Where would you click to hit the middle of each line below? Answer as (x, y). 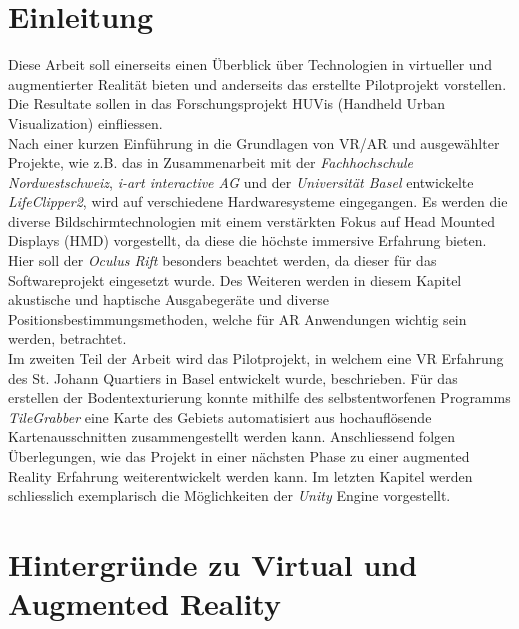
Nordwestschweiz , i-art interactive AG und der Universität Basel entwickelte (241, 181)
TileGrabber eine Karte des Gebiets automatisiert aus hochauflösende (220, 416)
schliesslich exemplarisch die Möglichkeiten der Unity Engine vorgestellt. (229, 495)
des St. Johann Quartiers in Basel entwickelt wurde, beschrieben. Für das (233, 377)
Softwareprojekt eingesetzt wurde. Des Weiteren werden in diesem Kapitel (235, 279)
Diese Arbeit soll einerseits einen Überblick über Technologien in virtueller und (250, 64)
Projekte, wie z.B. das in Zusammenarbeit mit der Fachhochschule (211, 162)
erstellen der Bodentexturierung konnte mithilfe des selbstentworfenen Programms (259, 397)
